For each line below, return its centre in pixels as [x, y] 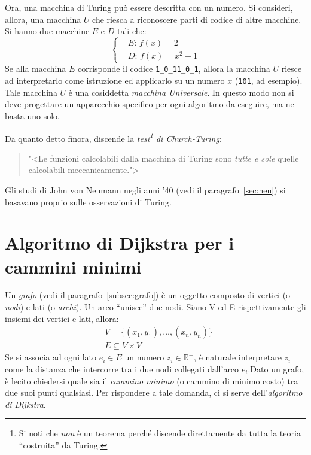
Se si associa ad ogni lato [51, 357]
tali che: [132, 31]
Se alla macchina [36, 69]
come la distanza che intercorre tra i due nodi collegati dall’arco [122, 368]
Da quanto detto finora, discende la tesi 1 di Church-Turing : [113, 137]
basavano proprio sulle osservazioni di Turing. [88, 201]
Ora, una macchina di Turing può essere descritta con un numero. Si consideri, [149, 7]
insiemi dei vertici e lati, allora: [62, 318]
